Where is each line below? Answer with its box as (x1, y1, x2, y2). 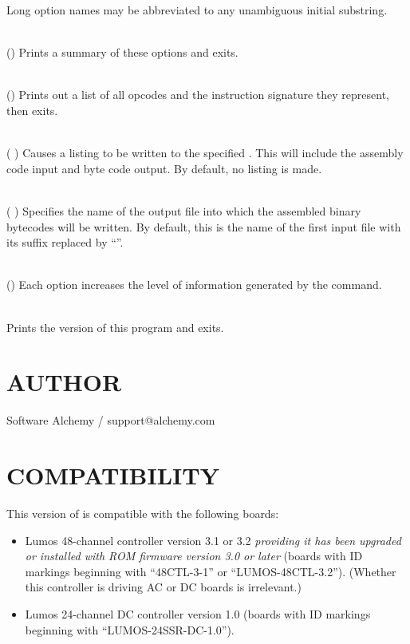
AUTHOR (6, 365, 122, 398)
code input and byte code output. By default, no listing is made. (6, 160, 322, 176)
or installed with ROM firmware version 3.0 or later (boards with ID (25, 547, 363, 564)
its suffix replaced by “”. (6, 234, 124, 251)
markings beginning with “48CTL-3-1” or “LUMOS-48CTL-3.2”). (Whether (25, 563, 396, 579)
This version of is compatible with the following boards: (6, 504, 279, 521)
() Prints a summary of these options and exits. (6, 44, 239, 61)
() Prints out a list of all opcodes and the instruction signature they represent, (6, 86, 389, 103)
